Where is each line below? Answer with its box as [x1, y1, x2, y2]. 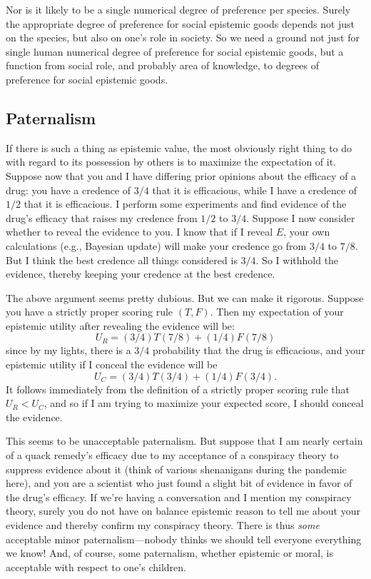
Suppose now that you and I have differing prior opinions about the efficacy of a [6, 168, 357, 183]
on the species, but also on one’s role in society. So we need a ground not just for [6, 30, 360, 45]
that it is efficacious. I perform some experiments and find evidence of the [24, 196, 347, 211]
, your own [283, 224, 330, 239]
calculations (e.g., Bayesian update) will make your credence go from [6, 238, 307, 253]
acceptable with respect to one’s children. [6, 559, 186, 574]
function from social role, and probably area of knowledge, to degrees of [6, 58, 320, 73]
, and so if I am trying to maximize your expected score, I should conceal [44, 396, 364, 411]
